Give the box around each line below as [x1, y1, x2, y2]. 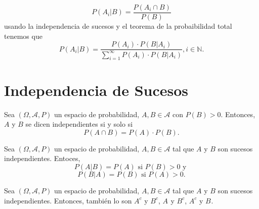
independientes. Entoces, [4, 153, 80, 164]
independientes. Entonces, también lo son [4, 195, 132, 205]
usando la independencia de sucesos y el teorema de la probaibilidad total [4, 21, 232, 31]
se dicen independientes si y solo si [25, 119, 133, 129]
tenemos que [4, 30, 42, 41]
